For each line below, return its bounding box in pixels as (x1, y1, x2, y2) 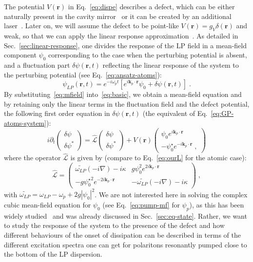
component (4, 50, 37, 60)
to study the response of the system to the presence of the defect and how (4, 220, 225, 230)
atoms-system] (4, 117, 46, 128)
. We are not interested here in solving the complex (95, 189, 248, 199)
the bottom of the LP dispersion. (4, 249, 102, 259)
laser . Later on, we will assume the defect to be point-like (4, 20, 179, 31)
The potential (4, 1, 45, 11)
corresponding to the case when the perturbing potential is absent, (48, 50, 247, 60)
